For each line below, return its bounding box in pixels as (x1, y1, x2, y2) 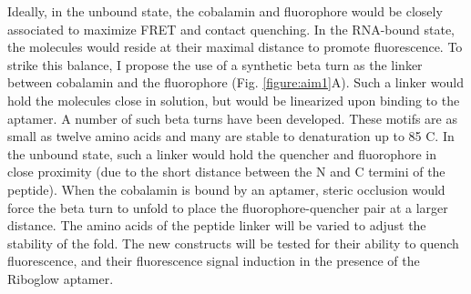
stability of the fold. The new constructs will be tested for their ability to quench (7, 233, 459, 252)
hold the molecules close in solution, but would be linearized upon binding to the (7, 90, 460, 109)
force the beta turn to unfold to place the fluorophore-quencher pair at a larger (7, 198, 448, 217)
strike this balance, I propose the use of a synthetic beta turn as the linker (7, 55, 423, 74)
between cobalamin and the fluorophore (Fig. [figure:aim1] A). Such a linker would (7, 73, 464, 92)
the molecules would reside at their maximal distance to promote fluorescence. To (7, 37, 463, 56)
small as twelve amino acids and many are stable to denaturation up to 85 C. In (7, 127, 455, 146)
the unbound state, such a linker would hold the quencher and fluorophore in (7, 144, 436, 163)
